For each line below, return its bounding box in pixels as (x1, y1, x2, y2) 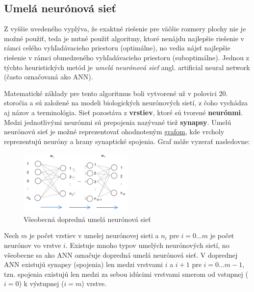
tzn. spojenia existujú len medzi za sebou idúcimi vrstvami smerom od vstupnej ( (4, 268, 248, 279)
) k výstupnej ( (19, 278, 64, 289)
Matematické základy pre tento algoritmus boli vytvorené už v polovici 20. (4, 88, 228, 98)
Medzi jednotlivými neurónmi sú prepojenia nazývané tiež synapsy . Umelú (4, 117, 231, 127)
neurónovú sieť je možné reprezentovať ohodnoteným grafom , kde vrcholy (4, 126, 225, 137)
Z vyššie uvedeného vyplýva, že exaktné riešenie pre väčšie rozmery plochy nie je (4, 24, 246, 34)
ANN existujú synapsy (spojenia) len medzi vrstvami (4, 259, 163, 269)
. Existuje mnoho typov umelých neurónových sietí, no (65, 240, 229, 250)
